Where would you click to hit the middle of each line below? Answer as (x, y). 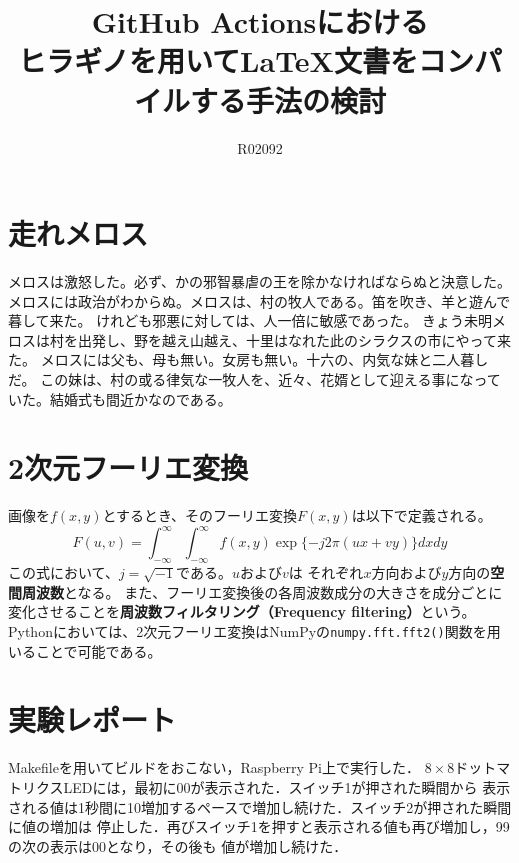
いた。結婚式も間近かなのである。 (120, 398)
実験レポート (92, 719)
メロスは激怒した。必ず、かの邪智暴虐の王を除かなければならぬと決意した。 (260, 281)
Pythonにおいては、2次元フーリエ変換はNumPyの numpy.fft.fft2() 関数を (247, 630)
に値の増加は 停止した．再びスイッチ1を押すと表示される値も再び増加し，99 (259, 826)
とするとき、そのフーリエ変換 (200, 515)
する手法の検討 (287, 99)
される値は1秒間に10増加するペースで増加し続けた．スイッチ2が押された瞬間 (260, 806)
